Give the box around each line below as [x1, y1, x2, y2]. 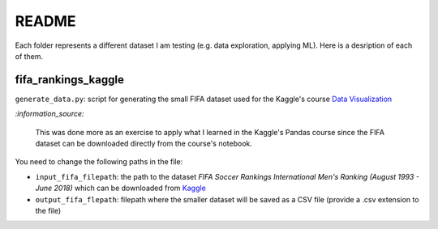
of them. [15, 51, 44, 61]
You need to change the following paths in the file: [15, 157, 183, 167]
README [15, 12, 76, 30]
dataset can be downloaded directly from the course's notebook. [35, 138, 253, 149]
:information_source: [15, 109, 84, 119]
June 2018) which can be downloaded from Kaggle [35, 183, 206, 193]
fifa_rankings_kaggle [15, 73, 125, 87]
